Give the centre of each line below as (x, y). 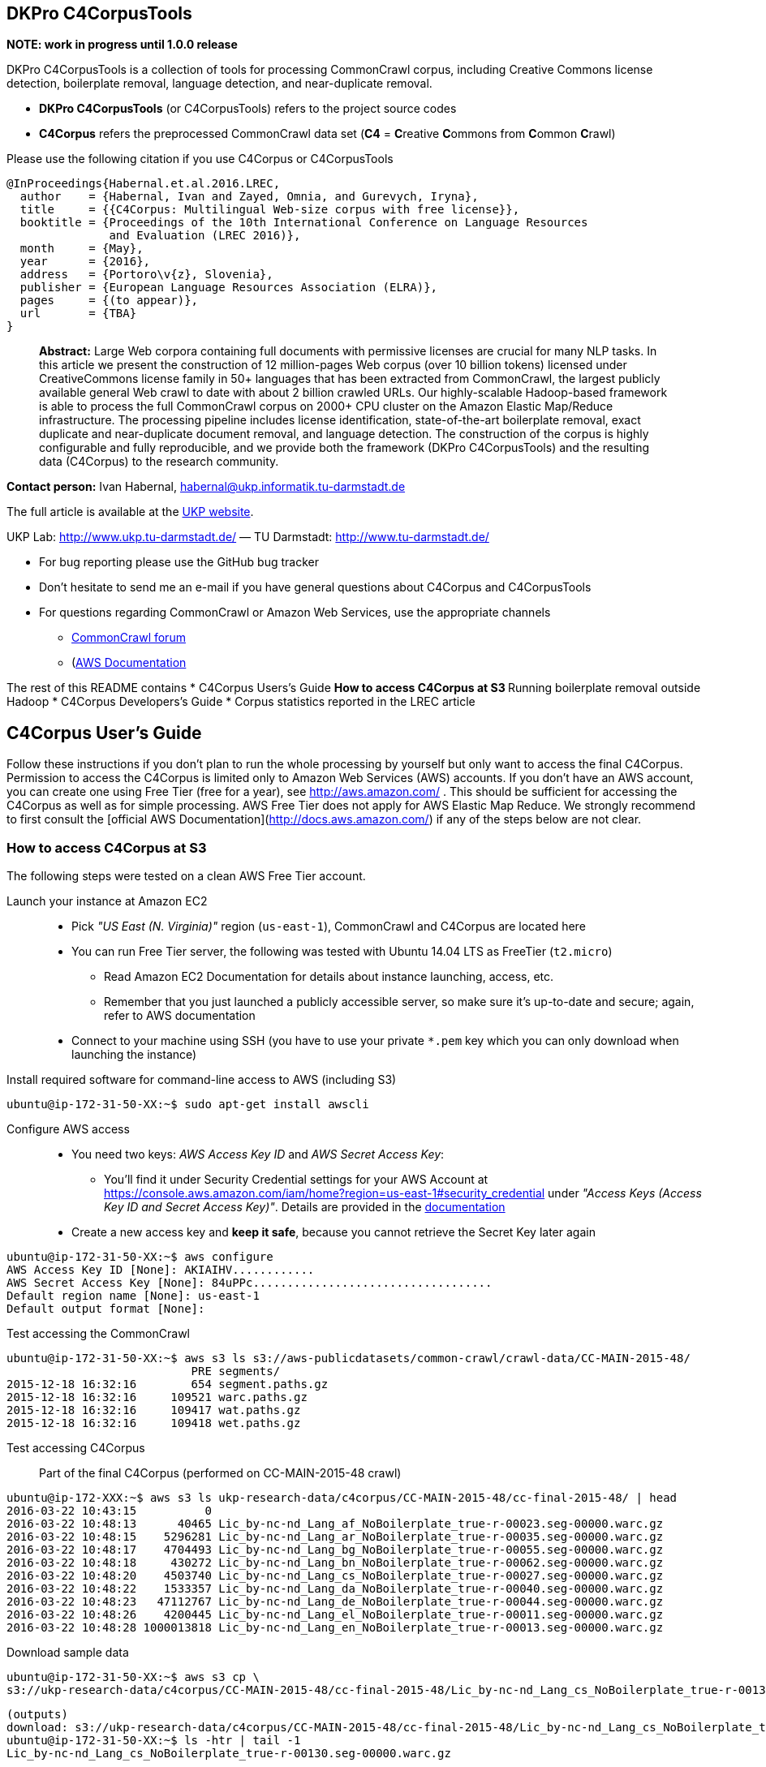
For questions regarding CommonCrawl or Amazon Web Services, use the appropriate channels (295, 613)
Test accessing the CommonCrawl (98, 1334)
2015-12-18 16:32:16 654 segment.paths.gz (168, 1384)
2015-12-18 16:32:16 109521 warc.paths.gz (157, 1397)
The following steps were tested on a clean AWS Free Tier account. (186, 876)
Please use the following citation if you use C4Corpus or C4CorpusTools (200, 159)
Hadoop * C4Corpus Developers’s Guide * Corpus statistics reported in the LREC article (241, 702)
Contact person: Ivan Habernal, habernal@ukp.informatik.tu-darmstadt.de (206, 487)
